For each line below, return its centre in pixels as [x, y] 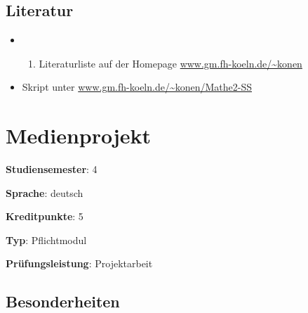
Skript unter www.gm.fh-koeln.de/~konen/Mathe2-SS [137, 87]
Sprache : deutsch [45, 192]
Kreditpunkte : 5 [45, 216]
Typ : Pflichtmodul [46, 239]
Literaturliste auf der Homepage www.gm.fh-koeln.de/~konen [170, 63]
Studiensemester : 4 [52, 169]
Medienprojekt [79, 135]
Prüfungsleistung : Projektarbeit [79, 263]
